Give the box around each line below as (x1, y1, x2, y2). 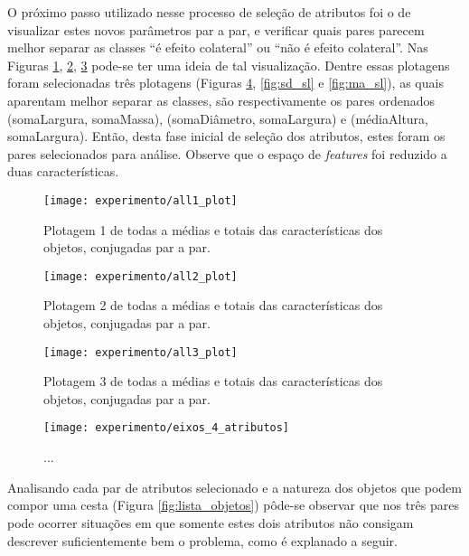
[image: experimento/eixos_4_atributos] (43, 421, 290, 435)
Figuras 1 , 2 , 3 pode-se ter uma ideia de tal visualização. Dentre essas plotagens (7, 55, 450, 74)
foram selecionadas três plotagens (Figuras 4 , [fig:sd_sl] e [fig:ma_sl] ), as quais (7, 73, 444, 92)
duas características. (7, 162, 119, 181)
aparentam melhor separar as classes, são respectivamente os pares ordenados (7, 90, 436, 109)
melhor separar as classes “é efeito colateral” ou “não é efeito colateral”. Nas (7, 38, 428, 57)
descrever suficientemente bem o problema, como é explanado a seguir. (7, 531, 398, 550)
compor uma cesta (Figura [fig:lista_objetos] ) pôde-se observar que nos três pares (7, 495, 459, 514)
